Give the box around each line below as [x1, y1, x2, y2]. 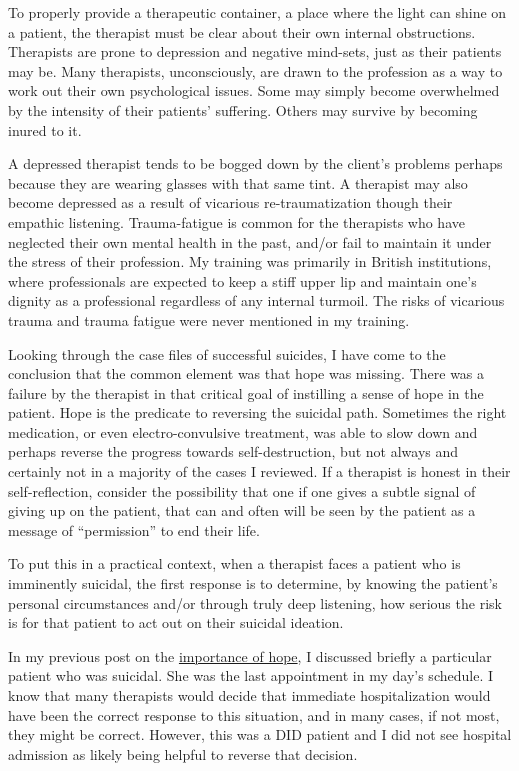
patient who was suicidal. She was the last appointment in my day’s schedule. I [8, 665, 493, 686]
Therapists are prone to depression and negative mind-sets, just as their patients [8, 41, 502, 62]
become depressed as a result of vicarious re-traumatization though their [8, 192, 453, 213]
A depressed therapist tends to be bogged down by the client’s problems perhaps [8, 153, 503, 174]
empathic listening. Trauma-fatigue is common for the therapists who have [8, 211, 465, 232]
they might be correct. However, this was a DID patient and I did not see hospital [8, 724, 512, 745]
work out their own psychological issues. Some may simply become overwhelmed [8, 80, 500, 101]
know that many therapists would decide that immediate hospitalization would [8, 685, 491, 705]
